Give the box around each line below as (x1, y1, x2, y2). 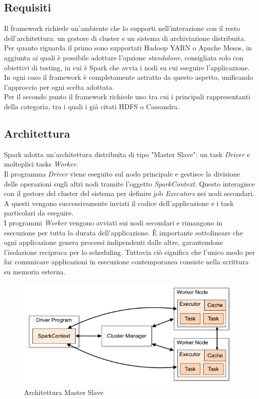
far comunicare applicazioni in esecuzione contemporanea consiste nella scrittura (4, 256, 249, 267)
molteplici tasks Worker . (4, 159, 78, 169)
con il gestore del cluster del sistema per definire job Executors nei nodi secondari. (4, 188, 255, 199)
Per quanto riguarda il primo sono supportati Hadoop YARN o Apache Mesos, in (4, 42, 252, 53)
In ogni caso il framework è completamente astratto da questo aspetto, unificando (4, 72, 254, 82)
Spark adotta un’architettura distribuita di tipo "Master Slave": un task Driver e (4, 149, 250, 159)
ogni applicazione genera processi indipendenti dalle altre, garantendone (4, 237, 223, 247)
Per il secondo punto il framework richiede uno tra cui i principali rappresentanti (4, 91, 251, 102)
